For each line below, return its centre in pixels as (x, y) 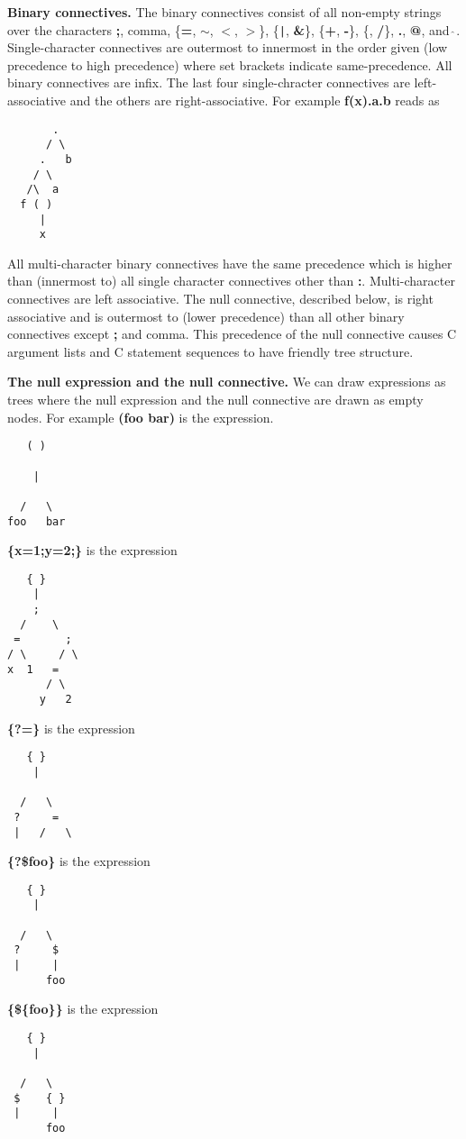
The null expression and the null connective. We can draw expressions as (227, 382)
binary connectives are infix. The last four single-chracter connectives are (209, 82)
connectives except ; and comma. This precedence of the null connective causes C (232, 334)
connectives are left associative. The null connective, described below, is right (220, 299)
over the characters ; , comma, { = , (102, 29)
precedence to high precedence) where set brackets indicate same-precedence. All (230, 64)
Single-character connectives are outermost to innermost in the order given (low (228, 47)
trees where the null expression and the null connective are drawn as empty (215, 400)
